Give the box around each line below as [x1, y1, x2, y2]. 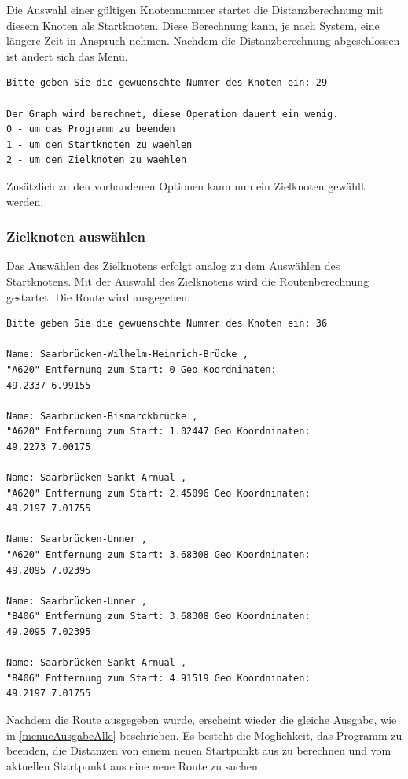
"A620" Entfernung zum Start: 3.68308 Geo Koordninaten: [6, 549, 311, 561]
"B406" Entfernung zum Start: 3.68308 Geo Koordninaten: [6, 611, 311, 622]
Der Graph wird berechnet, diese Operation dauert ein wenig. [6, 108, 339, 120]
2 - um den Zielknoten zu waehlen [6, 154, 187, 166]
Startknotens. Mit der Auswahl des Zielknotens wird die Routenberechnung [6, 272, 369, 289]
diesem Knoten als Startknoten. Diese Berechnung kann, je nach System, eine [6, 17, 380, 33]
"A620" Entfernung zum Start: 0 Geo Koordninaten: [6, 364, 277, 375]
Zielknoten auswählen [6, 227, 145, 246]
